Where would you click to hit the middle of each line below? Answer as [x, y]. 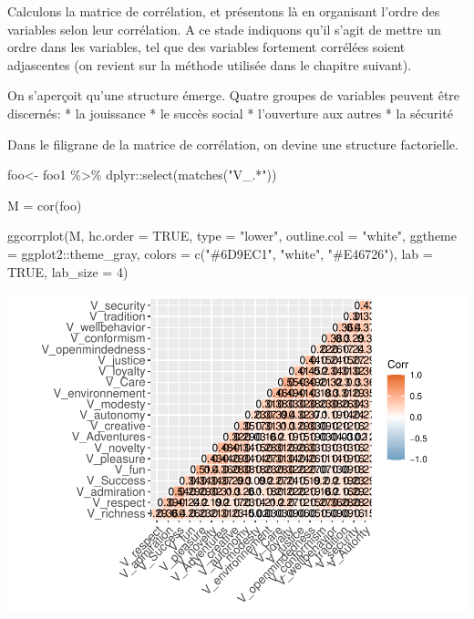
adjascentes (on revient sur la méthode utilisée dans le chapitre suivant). [210, 64]
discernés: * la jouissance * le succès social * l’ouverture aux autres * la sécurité [230, 113]
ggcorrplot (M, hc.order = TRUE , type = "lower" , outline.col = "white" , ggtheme [232, 236]
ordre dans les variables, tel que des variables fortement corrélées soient [206, 47]
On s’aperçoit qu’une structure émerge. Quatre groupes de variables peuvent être [234, 95]
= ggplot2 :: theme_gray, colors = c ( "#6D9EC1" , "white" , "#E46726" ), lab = [220, 253]
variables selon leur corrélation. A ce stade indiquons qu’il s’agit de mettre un [224, 29]
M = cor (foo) [45, 205]
